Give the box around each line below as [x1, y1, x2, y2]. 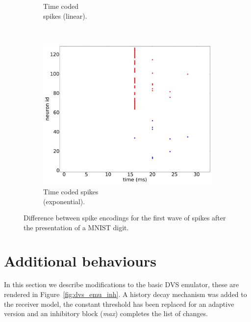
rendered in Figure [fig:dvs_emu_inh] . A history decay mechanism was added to [4, 289, 247, 299]
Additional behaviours [4, 251, 156, 271]
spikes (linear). [43, 10, 87, 21]
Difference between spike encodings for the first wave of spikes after [24, 213, 226, 223]
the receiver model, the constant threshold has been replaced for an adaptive [4, 298, 234, 309]
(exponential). [43, 196, 85, 206]
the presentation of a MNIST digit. [24, 222, 129, 232]
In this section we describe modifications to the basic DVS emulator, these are [4, 279, 239, 290]
